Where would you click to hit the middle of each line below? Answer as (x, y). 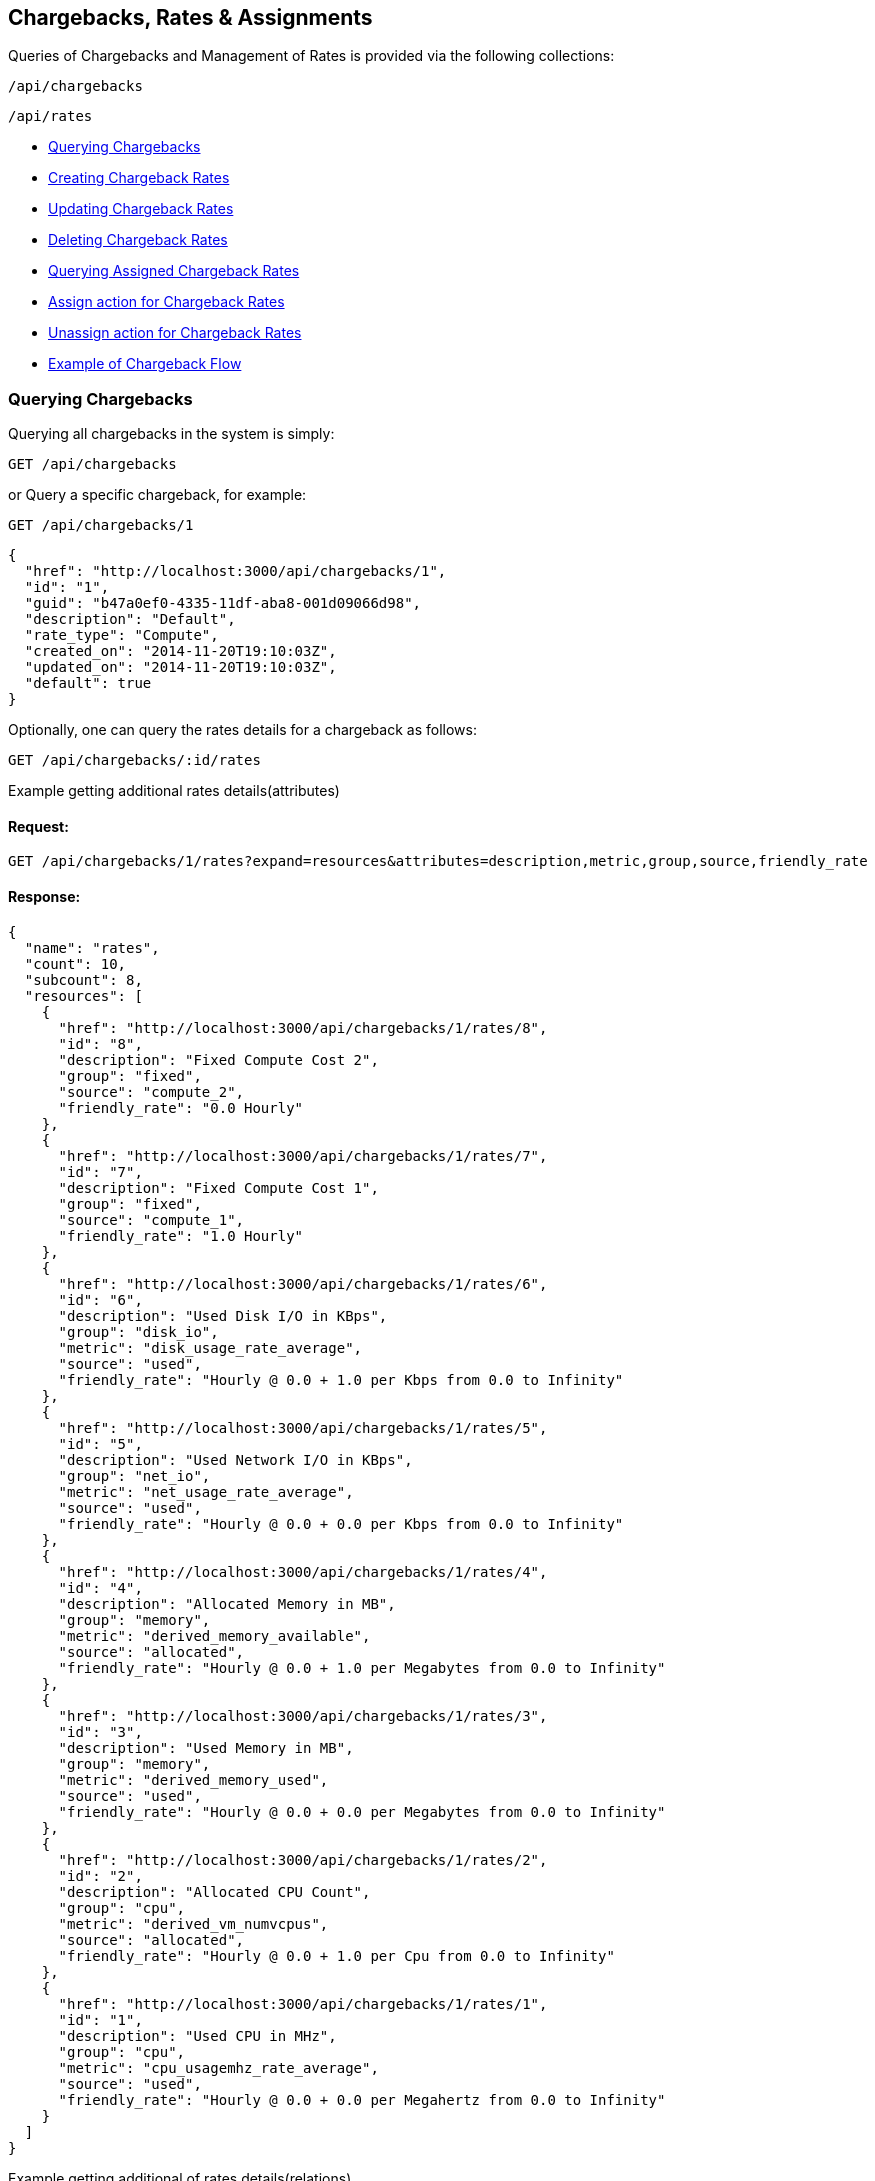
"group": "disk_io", (138, 1331)
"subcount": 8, (83, 979)
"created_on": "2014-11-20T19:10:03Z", (180, 651)
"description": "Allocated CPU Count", (214, 1891)
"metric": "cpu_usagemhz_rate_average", (218, 2067)
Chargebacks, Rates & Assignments (190, 17)
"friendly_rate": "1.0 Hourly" (181, 1235)
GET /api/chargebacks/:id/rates (134, 760)
